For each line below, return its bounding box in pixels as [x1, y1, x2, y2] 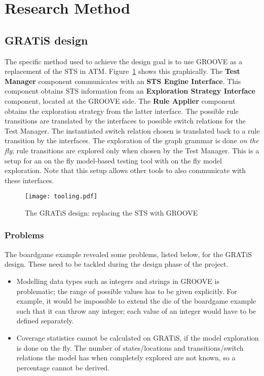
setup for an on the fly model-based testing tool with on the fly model [5, 155, 222, 165]
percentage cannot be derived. [16, 362, 110, 372]
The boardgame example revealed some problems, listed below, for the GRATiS [5, 248, 252, 259]
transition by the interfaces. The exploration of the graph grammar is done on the [5, 135, 259, 146]
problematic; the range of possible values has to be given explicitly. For [16, 285, 237, 296]
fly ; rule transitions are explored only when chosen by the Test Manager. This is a [5, 145, 259, 155]
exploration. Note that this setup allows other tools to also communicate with [5, 165, 246, 176]
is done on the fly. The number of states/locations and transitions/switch [16, 342, 244, 353]
